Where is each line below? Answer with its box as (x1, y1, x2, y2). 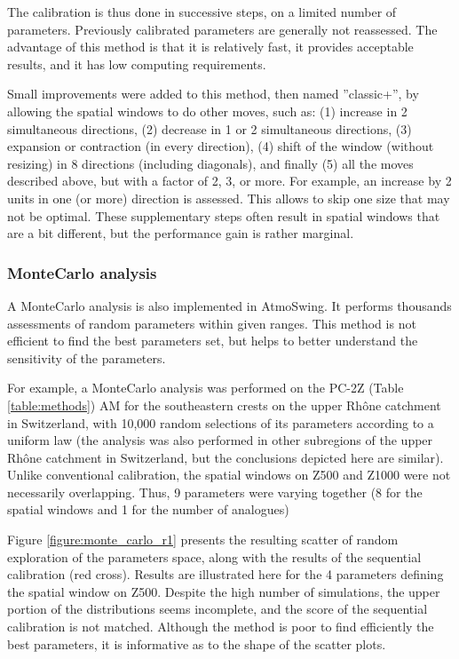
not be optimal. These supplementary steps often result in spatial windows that (7, 206, 440, 225)
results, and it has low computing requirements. (7, 54, 266, 73)
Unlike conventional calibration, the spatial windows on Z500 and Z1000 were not (7, 465, 451, 484)
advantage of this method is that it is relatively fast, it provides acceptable (7, 37, 414, 56)
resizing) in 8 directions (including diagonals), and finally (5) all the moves (7, 154, 414, 172)
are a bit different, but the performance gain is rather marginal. (7, 224, 354, 242)
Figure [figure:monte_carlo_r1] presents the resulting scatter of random (7, 530, 399, 549)
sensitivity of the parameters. (7, 348, 166, 367)
